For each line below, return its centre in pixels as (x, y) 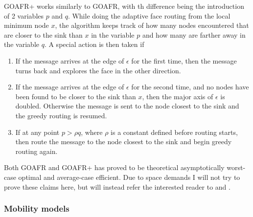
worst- (236, 167)
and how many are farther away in (194, 34)
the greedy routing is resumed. (61, 115)
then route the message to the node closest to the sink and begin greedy (124, 141)
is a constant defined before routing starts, (174, 132)
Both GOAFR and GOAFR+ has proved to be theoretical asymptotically (114, 167)
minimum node (26, 25)
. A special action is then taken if (94, 44)
